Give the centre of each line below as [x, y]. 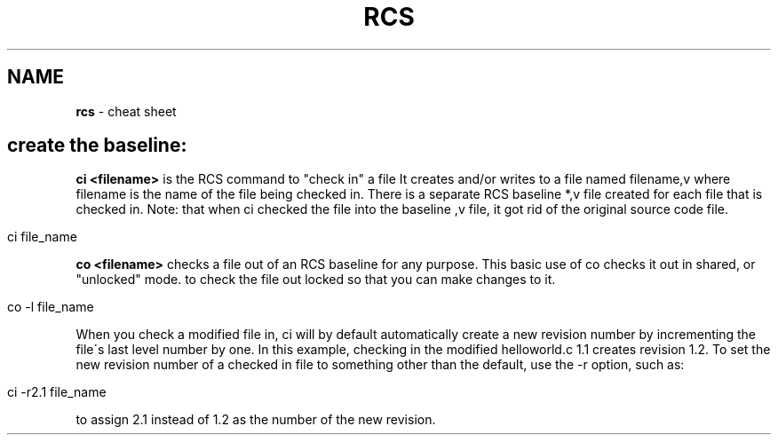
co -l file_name [51, 307]
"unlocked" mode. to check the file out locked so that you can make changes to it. [316, 280]
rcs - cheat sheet [126, 111]
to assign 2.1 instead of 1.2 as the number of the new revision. [256, 420]
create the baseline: [97, 146]
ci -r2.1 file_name [57, 392]
